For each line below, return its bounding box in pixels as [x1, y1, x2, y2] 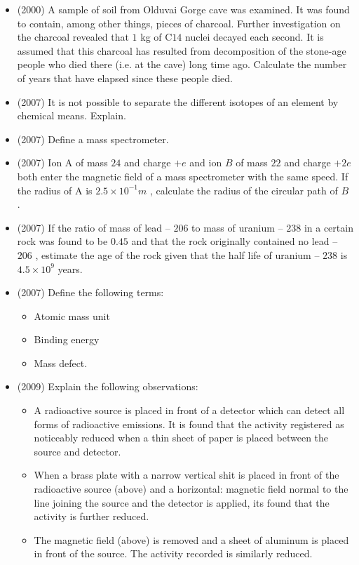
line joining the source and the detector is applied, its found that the [34, 495, 330, 510]
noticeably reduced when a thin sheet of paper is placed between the [34, 430, 329, 445]
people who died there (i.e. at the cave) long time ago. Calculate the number [17, 57, 347, 72]
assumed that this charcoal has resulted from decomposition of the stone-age [17, 43, 346, 58]
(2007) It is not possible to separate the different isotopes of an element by [17, 94, 339, 109]
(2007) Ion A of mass [17, 155, 108, 170]
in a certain [304, 220, 353, 234]
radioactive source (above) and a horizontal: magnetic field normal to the [34, 481, 348, 496]
